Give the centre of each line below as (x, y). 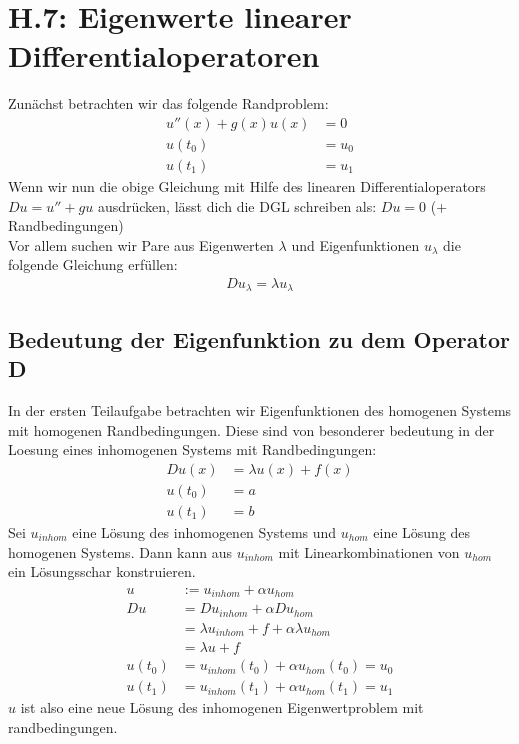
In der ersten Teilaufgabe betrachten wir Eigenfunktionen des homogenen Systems (260, 410)
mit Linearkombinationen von (369, 551)
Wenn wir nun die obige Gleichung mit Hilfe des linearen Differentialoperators (247, 186)
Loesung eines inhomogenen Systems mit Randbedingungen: (192, 449)
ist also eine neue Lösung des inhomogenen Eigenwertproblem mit (222, 707)
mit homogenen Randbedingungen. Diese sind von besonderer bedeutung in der (251, 429)
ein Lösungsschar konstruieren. (102, 571)
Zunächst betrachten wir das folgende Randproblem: (168, 103)
